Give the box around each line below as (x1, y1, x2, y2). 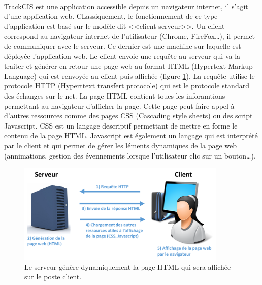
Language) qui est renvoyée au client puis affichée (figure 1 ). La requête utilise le (4, 70, 255, 81)
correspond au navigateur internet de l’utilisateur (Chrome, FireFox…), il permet (4, 30, 255, 41)
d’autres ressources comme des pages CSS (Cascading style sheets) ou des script (4, 110, 253, 121)
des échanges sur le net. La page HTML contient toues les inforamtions (4, 90, 225, 101)
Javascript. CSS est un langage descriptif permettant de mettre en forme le (4, 120, 238, 131)
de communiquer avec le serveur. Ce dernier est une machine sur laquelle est (4, 40, 241, 51)
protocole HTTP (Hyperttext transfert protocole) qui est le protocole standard (4, 80, 249, 91)
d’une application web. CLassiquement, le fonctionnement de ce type (4, 11, 218, 21)
